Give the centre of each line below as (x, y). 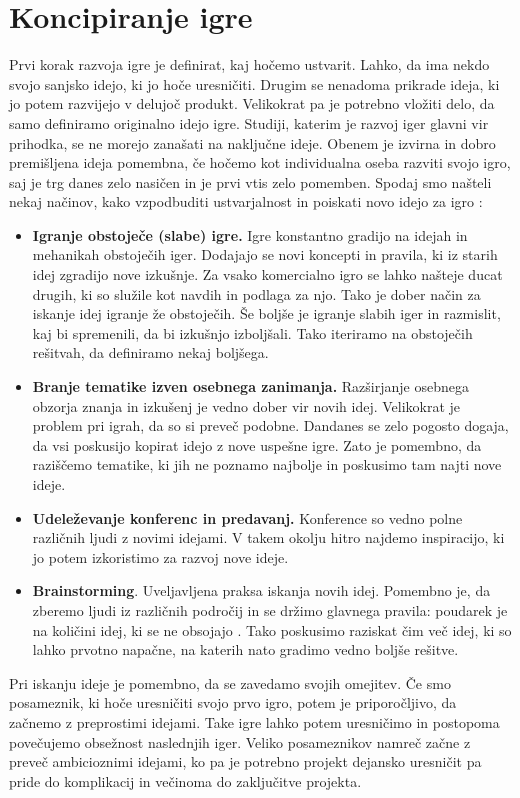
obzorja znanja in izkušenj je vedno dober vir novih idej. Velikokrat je (246, 405)
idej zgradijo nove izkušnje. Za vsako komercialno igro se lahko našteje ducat (267, 274)
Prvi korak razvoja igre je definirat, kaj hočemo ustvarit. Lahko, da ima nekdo (249, 64)
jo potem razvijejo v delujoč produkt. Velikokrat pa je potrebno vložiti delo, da (252, 103)
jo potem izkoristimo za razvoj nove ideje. (160, 556)
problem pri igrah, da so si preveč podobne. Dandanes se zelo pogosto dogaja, (270, 425)
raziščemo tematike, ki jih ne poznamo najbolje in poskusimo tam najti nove (267, 464)
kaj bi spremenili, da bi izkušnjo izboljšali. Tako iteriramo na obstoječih (252, 332)
